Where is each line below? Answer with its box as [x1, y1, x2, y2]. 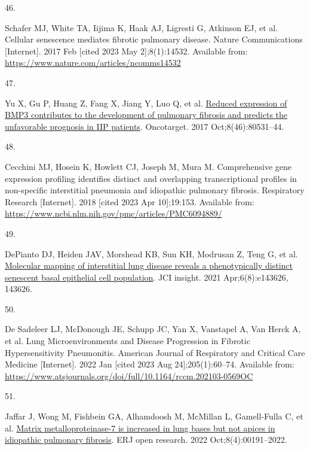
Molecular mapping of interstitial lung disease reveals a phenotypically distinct [5, 259, 293, 272]
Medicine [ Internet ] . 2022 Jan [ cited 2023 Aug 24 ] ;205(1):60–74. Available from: [5, 358, 294, 370]
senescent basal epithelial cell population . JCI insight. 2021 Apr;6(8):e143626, [5, 270, 288, 283]
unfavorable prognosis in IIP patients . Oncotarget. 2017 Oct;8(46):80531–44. [5, 120, 284, 132]
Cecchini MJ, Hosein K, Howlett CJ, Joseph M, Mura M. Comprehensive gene [5, 160, 291, 172]
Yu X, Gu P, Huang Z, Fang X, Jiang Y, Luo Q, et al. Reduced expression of [5, 96, 287, 109]
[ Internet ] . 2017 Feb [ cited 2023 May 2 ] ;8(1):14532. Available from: [5, 44, 248, 57]
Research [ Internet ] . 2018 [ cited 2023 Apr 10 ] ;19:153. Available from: [5, 195, 254, 208]
